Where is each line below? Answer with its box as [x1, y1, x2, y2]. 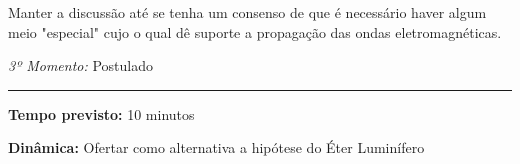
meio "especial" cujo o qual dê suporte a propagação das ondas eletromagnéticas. [8, 21, 502, 42]
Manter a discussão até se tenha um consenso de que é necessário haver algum [8, 2, 487, 22]
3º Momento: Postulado [8, 55, 153, 76]
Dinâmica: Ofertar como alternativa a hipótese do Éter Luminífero [8, 137, 425, 158]
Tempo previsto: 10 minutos [8, 103, 195, 124]
